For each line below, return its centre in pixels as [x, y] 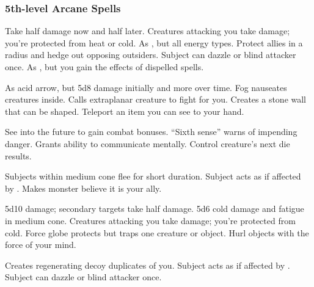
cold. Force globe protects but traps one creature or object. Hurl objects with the [157, 232]
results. [18, 155]
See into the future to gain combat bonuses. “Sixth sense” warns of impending [151, 132]
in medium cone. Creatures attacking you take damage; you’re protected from [150, 220]
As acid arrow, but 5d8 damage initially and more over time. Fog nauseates [146, 87]
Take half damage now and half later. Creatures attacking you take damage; [148, 31]
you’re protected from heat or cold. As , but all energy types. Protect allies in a [154, 42]
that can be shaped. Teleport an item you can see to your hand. [125, 111]
